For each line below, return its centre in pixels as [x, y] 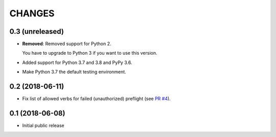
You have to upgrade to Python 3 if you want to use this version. [90, 53]
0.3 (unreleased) [37, 31]
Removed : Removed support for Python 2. [67, 44]
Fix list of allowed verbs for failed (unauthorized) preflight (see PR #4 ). [96, 99]
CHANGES [32, 13]
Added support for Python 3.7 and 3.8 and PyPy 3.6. [77, 62]
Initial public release [43, 126]
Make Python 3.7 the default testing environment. [74, 72]
